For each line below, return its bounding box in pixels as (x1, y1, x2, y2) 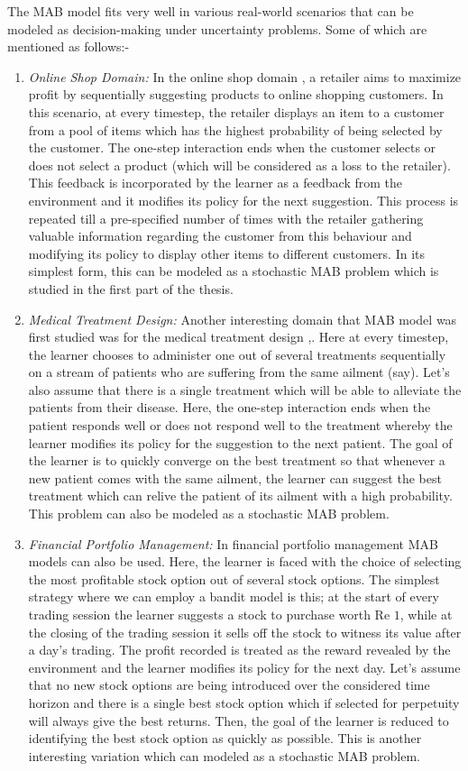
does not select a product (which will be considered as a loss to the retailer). (28, 155, 451, 174)
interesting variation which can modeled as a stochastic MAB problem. (28, 746, 421, 765)
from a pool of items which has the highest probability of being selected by (28, 120, 443, 139)
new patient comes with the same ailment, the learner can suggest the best (28, 468, 442, 487)
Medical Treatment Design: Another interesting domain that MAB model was (28, 309, 457, 328)
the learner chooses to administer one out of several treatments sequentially (28, 344, 446, 363)
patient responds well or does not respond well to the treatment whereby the (28, 416, 453, 435)
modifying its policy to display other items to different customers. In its (28, 243, 426, 262)
